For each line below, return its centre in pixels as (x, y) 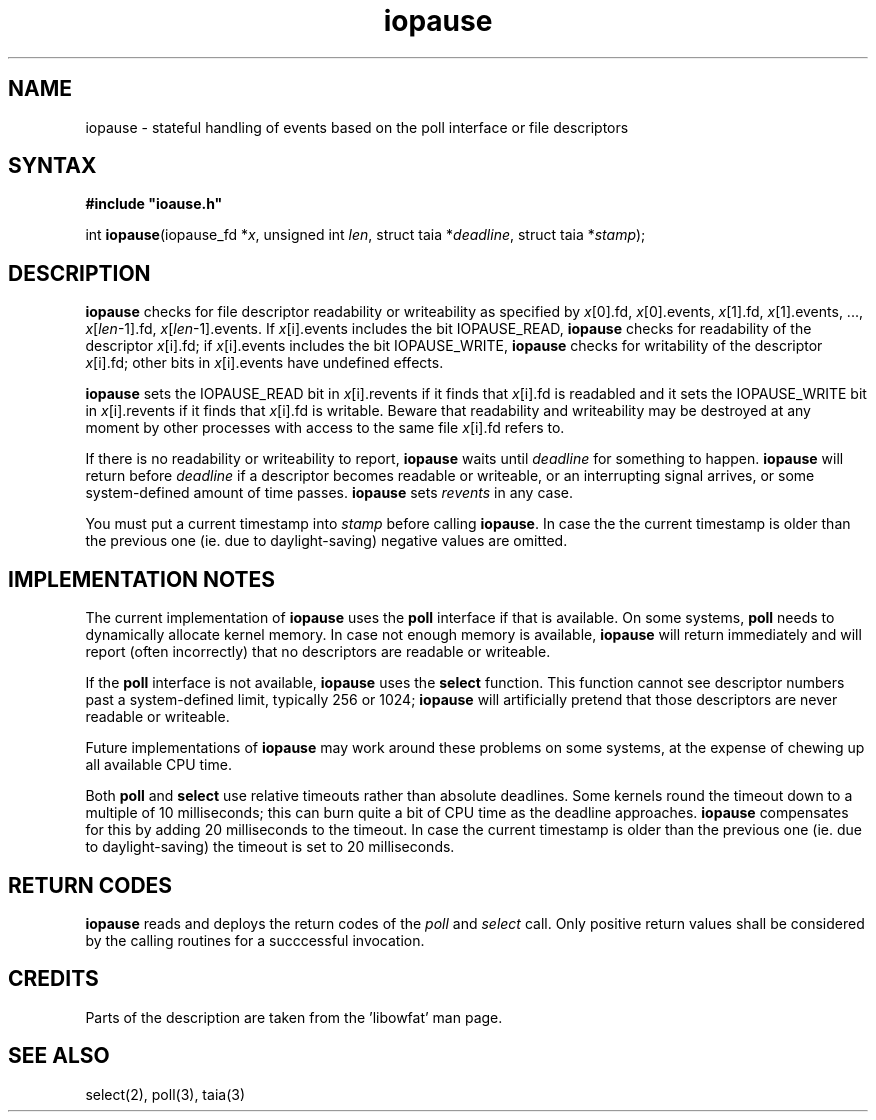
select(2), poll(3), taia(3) (165, 1094)
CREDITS (53, 979)
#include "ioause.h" (154, 204)
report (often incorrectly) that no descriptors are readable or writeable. (318, 652)
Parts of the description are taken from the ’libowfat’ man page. (294, 1017)
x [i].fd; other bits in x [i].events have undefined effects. (264, 363)
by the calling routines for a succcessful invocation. (255, 940)
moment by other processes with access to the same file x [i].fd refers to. (325, 428)
